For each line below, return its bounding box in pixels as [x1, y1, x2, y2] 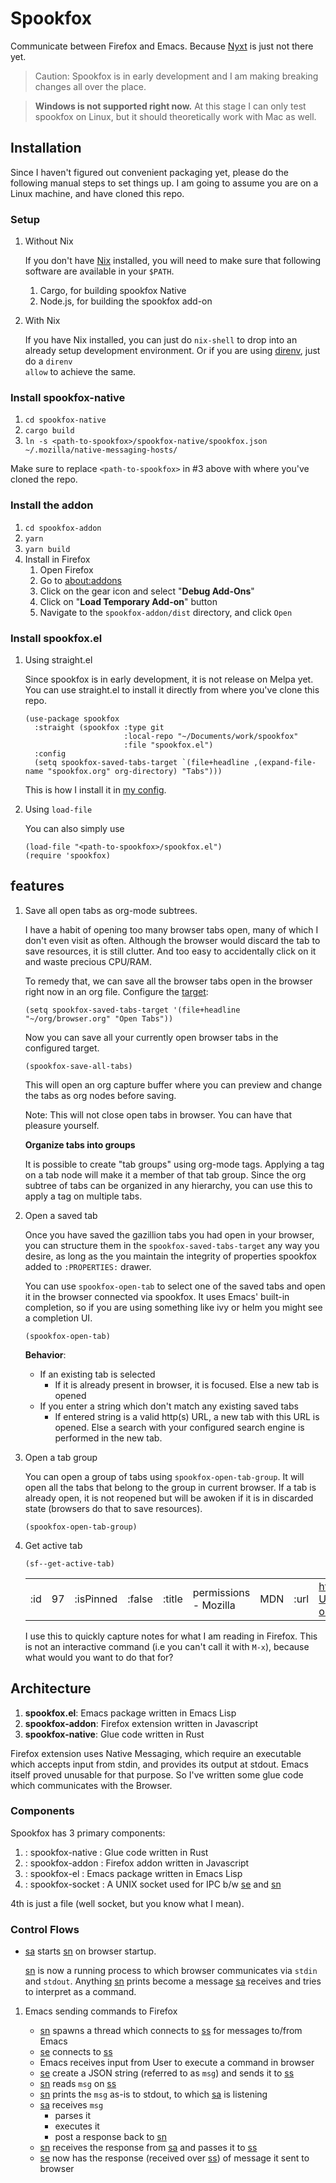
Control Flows [10, 1922, 80, 1936]
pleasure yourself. [24, 1119, 100, 1131]
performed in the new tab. [54, 1432, 163, 1444]
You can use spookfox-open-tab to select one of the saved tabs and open [24, 1280, 326, 1292]
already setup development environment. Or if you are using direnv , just [24, 345, 321, 357]
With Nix [24, 315, 61, 327]
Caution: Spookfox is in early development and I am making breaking [34, 70, 319, 82]
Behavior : [24, 1348, 67, 1361]
